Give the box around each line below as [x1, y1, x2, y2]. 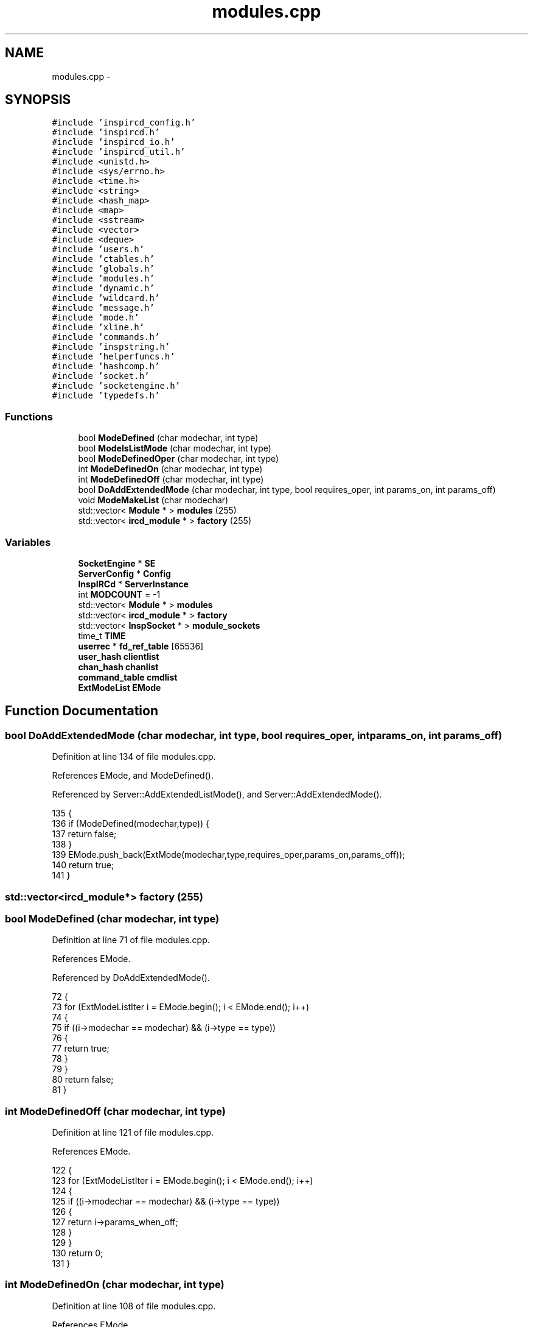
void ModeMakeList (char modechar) [78, 495, 229, 506]
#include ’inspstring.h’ [52, 342, 170, 352]
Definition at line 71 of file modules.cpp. [52, 935, 210, 946]
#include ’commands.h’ [52, 332, 160, 342]
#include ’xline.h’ [52, 322, 145, 333]
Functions [5, 410, 53, 423]
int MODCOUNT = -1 [78, 589, 161, 600]
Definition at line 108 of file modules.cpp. [52, 1300, 216, 1311]
